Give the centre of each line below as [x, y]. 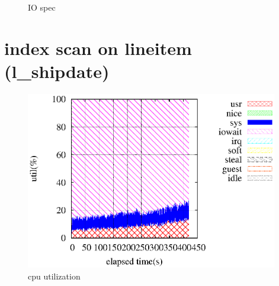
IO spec [42, 7]
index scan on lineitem [98, 48]
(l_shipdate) [57, 71]
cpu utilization [54, 276]
